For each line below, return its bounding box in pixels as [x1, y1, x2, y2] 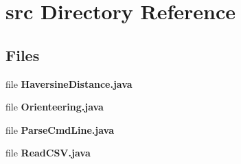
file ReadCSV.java [5, 145, 91, 160]
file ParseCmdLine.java [5, 122, 114, 137]
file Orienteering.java [5, 99, 104, 114]
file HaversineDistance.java [5, 76, 133, 91]
